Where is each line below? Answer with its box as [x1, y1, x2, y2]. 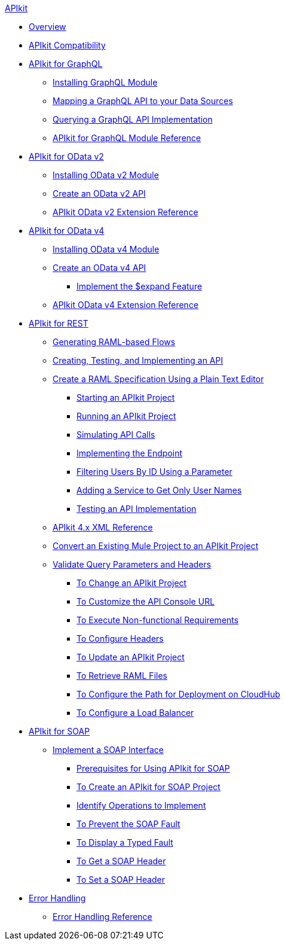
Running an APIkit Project [76, 411, 176, 421]
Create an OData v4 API [53, 263, 146, 273]
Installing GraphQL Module [53, 77, 158, 87]
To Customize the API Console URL [76, 596, 215, 606]
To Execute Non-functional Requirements [76, 615, 239, 625]
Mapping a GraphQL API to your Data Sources [53, 96, 233, 106]
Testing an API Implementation [76, 504, 197, 514]
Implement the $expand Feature [76, 281, 203, 291]
